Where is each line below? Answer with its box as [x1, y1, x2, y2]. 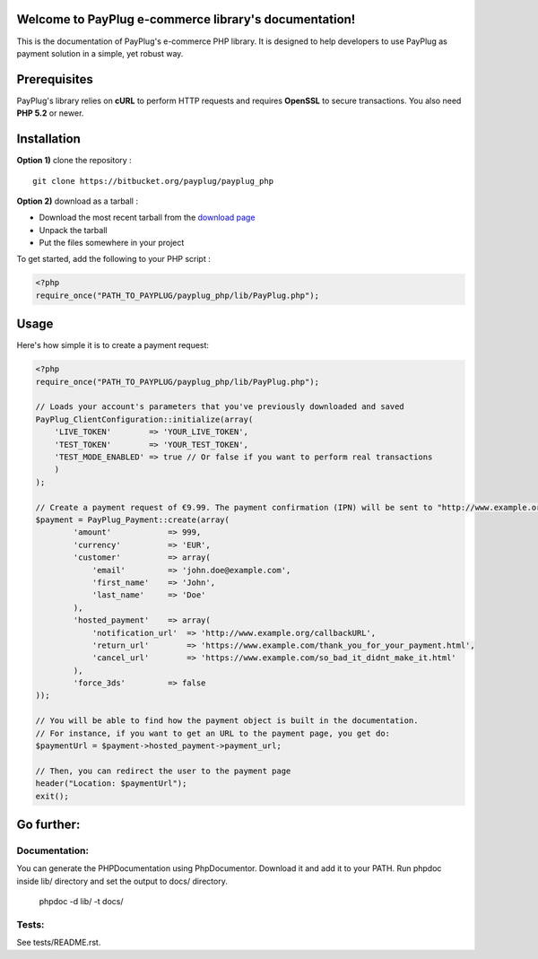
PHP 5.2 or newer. [16, 108, 84, 118]
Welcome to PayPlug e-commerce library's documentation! [16, 12, 356, 27]
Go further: [16, 817, 81, 832]
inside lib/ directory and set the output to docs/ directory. [16, 876, 228, 886]
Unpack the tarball [39, 224, 108, 235]
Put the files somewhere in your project [39, 238, 185, 248]
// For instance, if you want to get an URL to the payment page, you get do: [35, 728, 390, 738]
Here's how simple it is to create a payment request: [16, 340, 210, 351]
